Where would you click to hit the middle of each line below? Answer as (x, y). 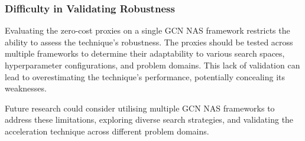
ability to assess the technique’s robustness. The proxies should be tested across (149, 42)
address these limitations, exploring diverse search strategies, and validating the (149, 119)
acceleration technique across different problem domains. (107, 131)
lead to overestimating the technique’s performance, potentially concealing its (145, 76)
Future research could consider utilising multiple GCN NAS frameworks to (140, 108)
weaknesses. (26, 88)
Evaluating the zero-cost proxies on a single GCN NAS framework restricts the (147, 30)
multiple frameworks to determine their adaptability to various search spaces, (145, 53)
